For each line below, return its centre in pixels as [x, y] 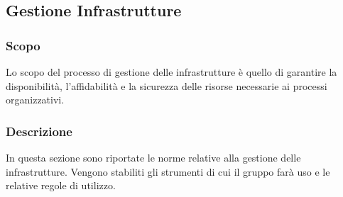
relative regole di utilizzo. [61, 185]
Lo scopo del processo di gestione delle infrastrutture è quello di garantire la [171, 72]
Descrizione [39, 131]
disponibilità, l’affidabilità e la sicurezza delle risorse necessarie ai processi [167, 85]
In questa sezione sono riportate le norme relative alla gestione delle [153, 157]
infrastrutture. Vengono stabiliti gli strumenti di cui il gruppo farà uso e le [168, 171]
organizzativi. [35, 100]
